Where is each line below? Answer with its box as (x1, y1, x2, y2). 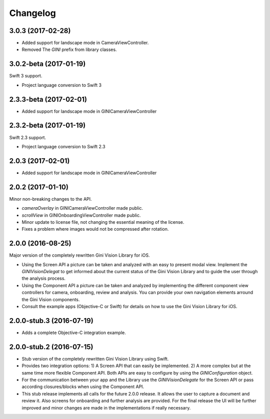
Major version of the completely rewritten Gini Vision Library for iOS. (9, 252, 150, 258)
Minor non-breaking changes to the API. (9, 196, 92, 202)
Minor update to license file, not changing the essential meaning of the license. (21, 219, 184, 225)
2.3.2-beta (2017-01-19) (9, 121, 86, 130)
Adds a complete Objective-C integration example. (21, 330, 126, 336)
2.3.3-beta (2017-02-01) (9, 95, 87, 103)
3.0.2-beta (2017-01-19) (9, 60, 86, 68)
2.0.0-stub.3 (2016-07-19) (9, 316, 93, 325)
